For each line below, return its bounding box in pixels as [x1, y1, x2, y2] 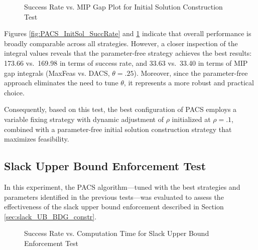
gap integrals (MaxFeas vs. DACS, [4, 67, 110, 78]
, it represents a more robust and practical [123, 77, 254, 88]
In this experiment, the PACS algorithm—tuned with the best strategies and [4, 181, 240, 192]
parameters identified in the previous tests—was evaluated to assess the [4, 191, 224, 202]
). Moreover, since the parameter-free [134, 67, 248, 78]
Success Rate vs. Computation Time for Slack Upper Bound [24, 228, 209, 238]
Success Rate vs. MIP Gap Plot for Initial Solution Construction [24, 2, 223, 12]
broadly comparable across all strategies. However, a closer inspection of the [4, 38, 238, 48]
